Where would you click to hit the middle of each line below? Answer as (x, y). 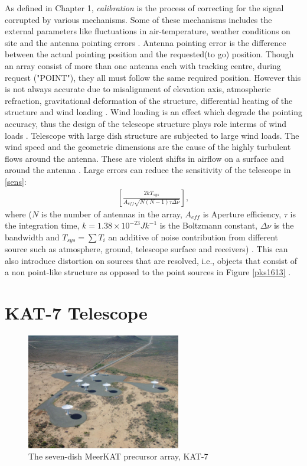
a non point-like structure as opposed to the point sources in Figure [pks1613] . (148, 272)
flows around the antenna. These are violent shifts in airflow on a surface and (145, 158)
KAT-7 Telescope (76, 313)
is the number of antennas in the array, (112, 214)
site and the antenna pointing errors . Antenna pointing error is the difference (146, 42)
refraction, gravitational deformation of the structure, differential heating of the (149, 100)
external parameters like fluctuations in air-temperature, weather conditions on (148, 31)
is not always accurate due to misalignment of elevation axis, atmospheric (138, 89)
